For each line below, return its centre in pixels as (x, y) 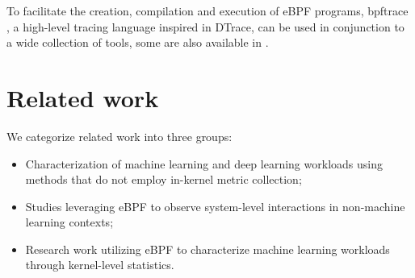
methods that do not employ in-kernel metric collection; (163, 179)
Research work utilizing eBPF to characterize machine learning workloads (207, 249)
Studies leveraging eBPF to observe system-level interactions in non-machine (215, 206)
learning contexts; (69, 222)
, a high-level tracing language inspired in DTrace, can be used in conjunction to (205, 26)
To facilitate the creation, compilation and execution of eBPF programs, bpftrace (207, 10)
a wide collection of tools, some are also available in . (138, 42)
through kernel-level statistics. (100, 265)
